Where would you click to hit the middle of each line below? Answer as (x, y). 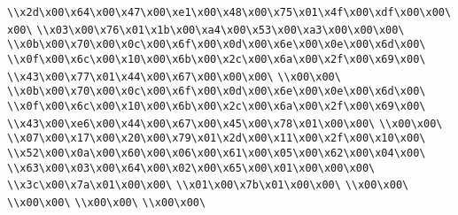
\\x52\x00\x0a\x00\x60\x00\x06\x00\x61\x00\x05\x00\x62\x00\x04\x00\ (217, 153)
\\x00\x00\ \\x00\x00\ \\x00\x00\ (107, 202)
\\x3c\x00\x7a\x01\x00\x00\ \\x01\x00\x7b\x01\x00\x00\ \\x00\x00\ (208, 185)
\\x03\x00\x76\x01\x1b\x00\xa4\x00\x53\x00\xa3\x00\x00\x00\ (221, 30)
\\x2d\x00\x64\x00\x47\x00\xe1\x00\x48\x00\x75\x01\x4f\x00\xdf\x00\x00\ (229, 12)
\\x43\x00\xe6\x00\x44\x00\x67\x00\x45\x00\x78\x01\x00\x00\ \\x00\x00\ (225, 123)
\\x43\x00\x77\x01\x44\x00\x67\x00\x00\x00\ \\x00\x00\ (174, 77)
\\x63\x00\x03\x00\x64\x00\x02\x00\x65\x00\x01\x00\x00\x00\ (191, 168)
